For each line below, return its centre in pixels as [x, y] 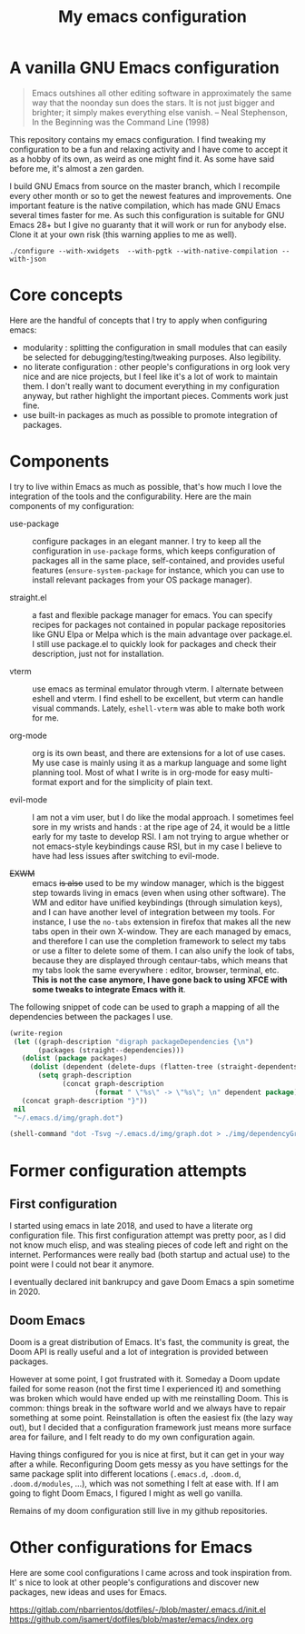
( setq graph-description [84, 1076]
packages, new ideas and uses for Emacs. [89, 1592]
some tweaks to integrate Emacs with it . [109, 989]
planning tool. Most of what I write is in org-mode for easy [141, 772]
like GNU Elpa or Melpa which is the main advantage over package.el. [162, 634]
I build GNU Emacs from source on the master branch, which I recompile [145, 186]
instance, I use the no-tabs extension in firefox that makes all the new [162, 922]
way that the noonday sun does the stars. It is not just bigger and [153, 103]
